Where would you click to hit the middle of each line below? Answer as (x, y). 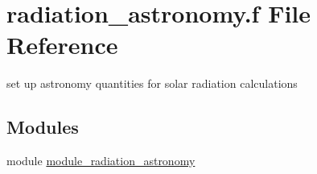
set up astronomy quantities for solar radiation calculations (152, 83)
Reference (62, 45)
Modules (43, 127)
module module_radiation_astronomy (101, 161)
